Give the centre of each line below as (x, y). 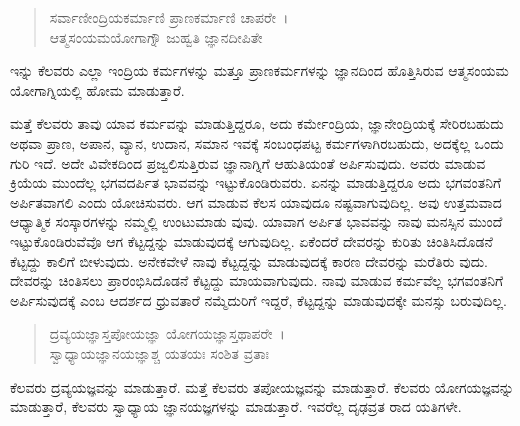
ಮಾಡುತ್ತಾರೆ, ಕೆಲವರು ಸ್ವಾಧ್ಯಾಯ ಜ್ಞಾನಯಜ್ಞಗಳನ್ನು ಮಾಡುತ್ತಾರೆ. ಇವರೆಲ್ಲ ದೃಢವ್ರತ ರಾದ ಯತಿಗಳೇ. (236, 406)
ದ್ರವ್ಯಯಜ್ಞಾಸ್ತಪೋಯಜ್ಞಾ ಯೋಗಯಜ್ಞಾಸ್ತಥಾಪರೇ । (167, 333)
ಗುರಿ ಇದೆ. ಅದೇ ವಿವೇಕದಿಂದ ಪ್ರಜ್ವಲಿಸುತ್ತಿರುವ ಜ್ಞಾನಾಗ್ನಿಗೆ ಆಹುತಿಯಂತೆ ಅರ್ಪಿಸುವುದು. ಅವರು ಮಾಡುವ (248, 162)
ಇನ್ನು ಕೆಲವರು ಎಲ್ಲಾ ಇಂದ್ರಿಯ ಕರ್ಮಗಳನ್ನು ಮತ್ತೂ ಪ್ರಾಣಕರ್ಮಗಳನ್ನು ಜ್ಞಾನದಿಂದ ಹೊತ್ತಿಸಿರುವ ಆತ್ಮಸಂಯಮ (259, 70)
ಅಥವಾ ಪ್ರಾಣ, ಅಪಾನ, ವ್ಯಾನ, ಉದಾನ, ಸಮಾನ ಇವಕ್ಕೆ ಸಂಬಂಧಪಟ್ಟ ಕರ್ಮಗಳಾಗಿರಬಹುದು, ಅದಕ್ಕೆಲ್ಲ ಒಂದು (257, 142)
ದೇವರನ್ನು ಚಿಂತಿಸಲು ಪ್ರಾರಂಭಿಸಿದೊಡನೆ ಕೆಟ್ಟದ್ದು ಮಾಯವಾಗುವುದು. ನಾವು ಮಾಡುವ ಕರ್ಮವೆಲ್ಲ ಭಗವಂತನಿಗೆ (257, 280)
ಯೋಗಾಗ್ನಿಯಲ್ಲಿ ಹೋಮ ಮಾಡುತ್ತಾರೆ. (97, 89)
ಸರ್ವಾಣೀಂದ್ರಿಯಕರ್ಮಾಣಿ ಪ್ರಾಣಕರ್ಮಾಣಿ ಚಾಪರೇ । (169, 17)
